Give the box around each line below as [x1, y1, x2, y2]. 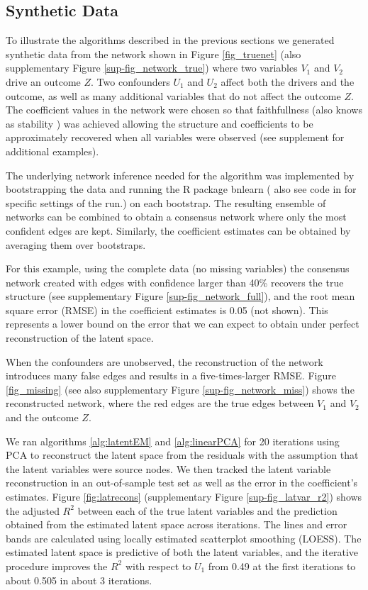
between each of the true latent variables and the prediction [77, 503, 338, 518]
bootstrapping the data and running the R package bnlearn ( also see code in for [6, 182, 357, 196]
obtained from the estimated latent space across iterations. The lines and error [6, 517, 347, 532]
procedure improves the [6, 558, 108, 573]
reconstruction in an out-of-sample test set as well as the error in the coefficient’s [6, 475, 358, 490]
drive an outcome [6, 74, 81, 89]
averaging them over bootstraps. [6, 237, 146, 252]
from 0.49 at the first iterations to [208, 558, 356, 573]
